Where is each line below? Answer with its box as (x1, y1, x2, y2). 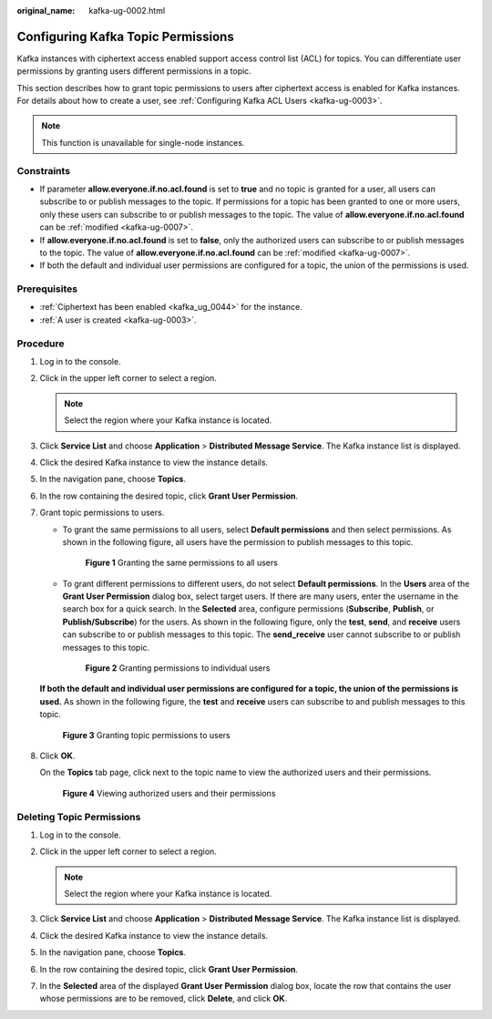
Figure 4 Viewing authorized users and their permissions (62, 787, 276, 798)
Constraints (16, 164, 71, 177)
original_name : (16, 5, 76, 15)
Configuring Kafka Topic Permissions (16, 28, 234, 45)
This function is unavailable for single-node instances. (41, 137, 245, 148)
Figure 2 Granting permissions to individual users (85, 663, 271, 674)
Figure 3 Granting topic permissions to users (62, 729, 231, 740)
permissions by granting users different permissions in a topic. (16, 66, 252, 77)
